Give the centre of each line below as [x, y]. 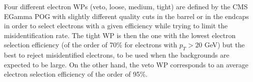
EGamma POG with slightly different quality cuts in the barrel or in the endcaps [126, 16]
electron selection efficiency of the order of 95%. [76, 74]
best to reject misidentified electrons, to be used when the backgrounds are [117, 55]
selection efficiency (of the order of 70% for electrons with [91, 45]
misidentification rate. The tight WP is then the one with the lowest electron [120, 35]
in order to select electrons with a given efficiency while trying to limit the [116, 26]
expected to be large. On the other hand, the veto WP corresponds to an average [126, 64]
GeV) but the [225, 45]
